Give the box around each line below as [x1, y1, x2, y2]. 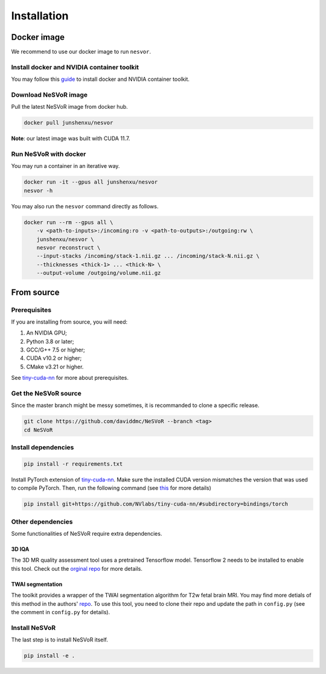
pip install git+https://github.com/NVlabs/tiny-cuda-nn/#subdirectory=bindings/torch [24, 501, 289, 507]
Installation [11, 9, 69, 22]
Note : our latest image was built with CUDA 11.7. [11, 135, 130, 142]
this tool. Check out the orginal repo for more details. [11, 565, 143, 572]
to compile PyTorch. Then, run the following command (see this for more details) [11, 484, 211, 492]
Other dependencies [11, 517, 73, 525]
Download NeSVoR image [11, 91, 88, 99]
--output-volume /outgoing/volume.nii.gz [36, 269, 161, 277]
